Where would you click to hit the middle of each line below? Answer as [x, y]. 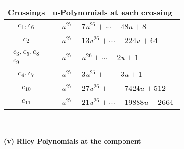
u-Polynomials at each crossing [112, 12]
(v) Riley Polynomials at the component [73, 141]
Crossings [26, 12]
